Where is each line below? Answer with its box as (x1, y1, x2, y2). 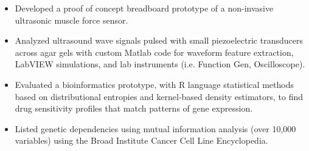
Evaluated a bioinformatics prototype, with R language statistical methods (15, 78, 294, 90)
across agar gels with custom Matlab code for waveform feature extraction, (15, 45, 294, 58)
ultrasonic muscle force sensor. (15, 13, 128, 26)
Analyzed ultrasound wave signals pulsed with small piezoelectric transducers (15, 34, 303, 47)
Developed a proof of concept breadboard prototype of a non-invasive (15, 2, 274, 14)
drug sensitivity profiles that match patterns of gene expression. (15, 102, 253, 115)
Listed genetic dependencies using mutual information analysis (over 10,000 (15, 122, 296, 135)
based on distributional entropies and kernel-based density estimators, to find (15, 90, 304, 102)
